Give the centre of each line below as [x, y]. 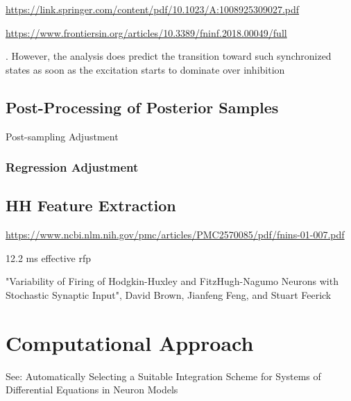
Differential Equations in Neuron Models [92, 390]
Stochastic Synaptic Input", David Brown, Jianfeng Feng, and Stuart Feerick [169, 295]
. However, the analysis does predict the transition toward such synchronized [169, 56]
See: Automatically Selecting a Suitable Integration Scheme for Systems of [163, 376]
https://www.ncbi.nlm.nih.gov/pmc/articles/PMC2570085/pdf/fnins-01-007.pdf [175, 235]
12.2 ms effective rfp [48, 257]
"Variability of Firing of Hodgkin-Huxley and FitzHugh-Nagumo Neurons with [172, 281]
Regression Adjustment [72, 167]
